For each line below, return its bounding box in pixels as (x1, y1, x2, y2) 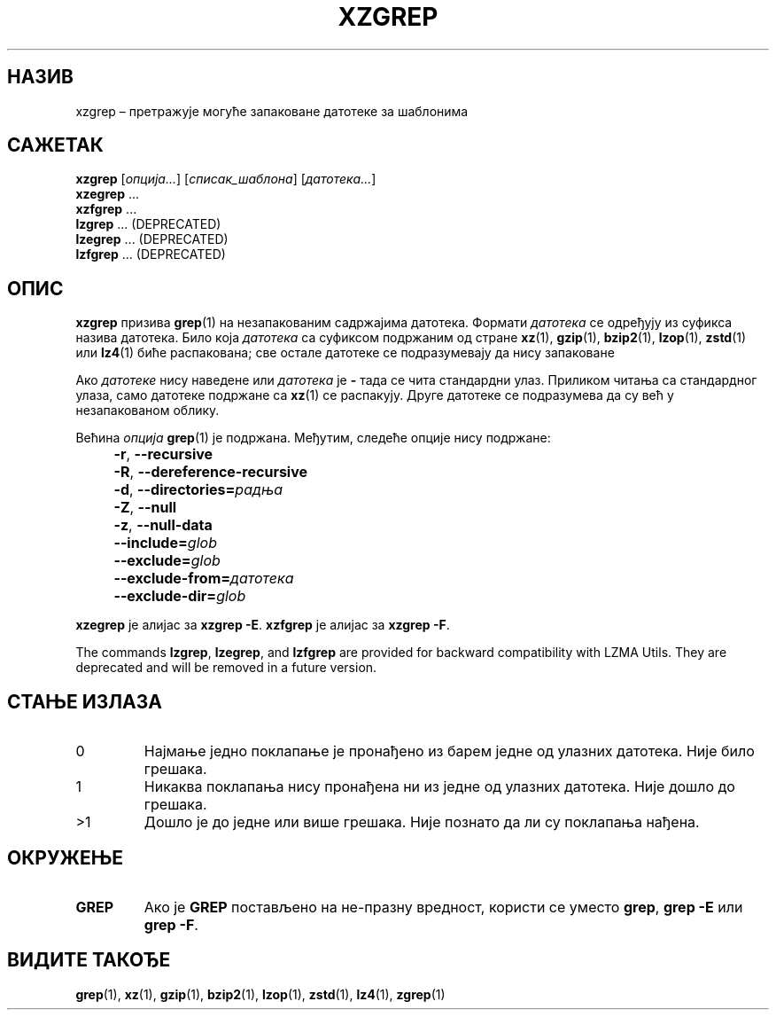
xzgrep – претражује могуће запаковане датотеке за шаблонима (75, 103, 469, 119)
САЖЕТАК (7, 134, 104, 157)
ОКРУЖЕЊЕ (7, 846, 124, 869)
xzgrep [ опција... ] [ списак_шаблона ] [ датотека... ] (75, 171, 376, 187)
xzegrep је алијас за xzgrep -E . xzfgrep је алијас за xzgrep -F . (75, 617, 450, 633)
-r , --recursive (113, 445, 213, 464)
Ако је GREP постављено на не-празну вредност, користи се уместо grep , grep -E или (144, 897, 743, 916)
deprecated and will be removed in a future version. (75, 660, 377, 676)
